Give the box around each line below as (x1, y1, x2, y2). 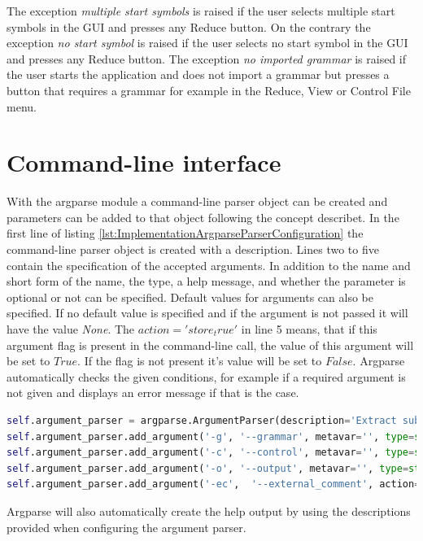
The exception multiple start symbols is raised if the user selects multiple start (7, 2, 395, 19)
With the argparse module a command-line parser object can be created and (7, 193, 388, 210)
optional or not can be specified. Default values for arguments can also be (7, 288, 373, 305)
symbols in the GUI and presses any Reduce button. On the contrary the (7, 18, 371, 35)
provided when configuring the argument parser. (7, 518, 246, 535)
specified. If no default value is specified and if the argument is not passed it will (7, 304, 408, 321)
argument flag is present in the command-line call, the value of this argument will (7, 336, 414, 353)
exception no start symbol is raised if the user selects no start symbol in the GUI (7, 34, 408, 51)
